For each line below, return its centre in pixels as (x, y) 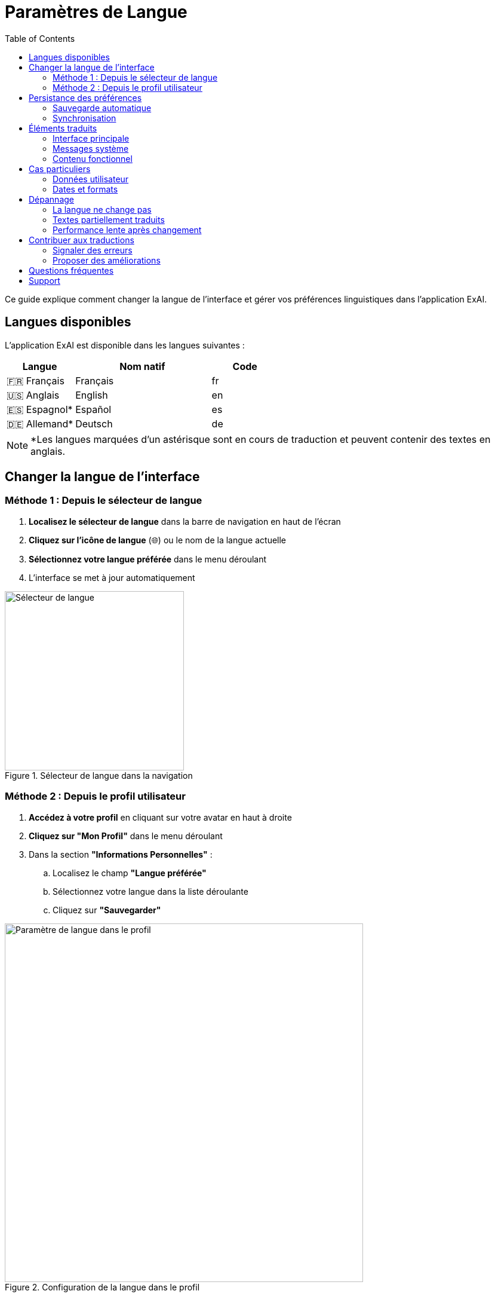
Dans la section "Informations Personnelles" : (121, 854)
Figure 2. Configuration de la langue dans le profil (102, 1287)
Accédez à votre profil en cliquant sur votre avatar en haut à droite (160, 817)
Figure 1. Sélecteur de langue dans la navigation (99, 775)
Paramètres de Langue (96, 12)
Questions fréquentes (71, 270)
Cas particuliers (60, 169)
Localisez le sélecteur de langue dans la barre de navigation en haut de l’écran (185, 521)
